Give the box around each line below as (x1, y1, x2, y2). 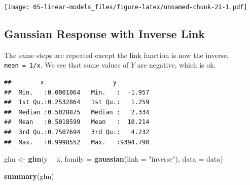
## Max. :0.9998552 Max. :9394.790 (4, 138, 150, 146)
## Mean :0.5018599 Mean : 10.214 (4, 118, 150, 126)
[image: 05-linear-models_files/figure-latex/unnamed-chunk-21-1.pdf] (4, 4, 247, 11)
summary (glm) (4, 170, 54, 181)
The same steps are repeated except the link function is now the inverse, (4, 49, 229, 60)
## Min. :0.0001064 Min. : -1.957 (4, 88, 150, 96)
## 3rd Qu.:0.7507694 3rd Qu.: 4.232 (4, 129, 150, 136)
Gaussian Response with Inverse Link (4, 26, 205, 42)
